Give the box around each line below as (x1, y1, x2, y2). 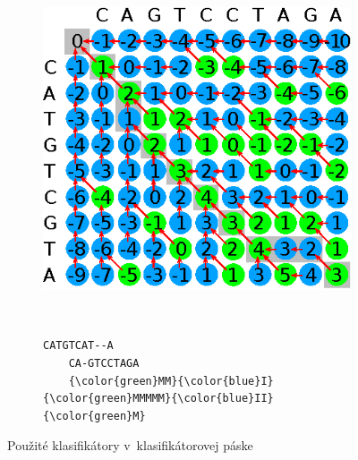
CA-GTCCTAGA (68, 357, 140, 371)
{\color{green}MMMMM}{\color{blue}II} (43, 392, 274, 405)
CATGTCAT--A (43, 339, 114, 353)
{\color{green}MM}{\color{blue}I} (68, 374, 274, 388)
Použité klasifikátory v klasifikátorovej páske (7, 436, 253, 455)
